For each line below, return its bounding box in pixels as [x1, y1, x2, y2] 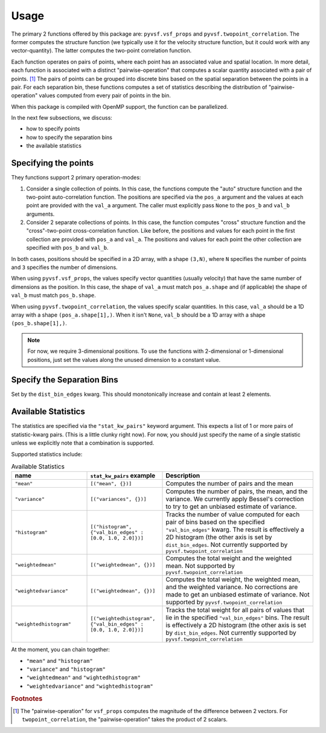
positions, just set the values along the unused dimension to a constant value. [27, 356, 220, 363]
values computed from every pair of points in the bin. [39, 92, 171, 99]
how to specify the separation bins [26, 134, 113, 141]
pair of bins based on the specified [165, 518, 265, 526]
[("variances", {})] [90, 496, 147, 502]
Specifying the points [11, 158, 94, 169]
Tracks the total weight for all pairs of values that [165, 606, 305, 615]
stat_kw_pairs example [90, 471, 156, 480]
